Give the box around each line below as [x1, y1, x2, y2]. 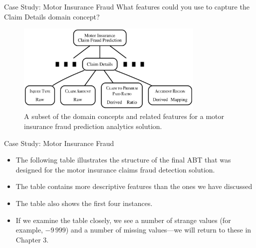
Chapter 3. [15, 234, 49, 244]
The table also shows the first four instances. [15, 197, 153, 208]
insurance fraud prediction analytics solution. [24, 121, 162, 131]
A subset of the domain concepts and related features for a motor [24, 111, 225, 121]
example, [15, 224, 43, 235]
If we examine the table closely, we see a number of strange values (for [15, 214, 231, 225]
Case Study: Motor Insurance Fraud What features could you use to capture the [4, 1, 250, 11]
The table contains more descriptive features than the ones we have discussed [15, 181, 253, 191]
